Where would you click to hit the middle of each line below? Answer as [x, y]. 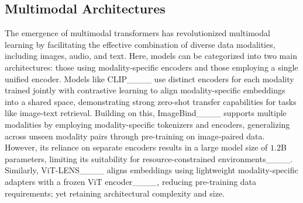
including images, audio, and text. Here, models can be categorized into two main [151, 56]
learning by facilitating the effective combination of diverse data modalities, [140, 44]
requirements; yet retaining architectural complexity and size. [115, 193]
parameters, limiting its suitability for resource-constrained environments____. [149, 158]
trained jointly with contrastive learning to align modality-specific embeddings [145, 90]
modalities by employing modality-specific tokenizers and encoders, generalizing [147, 124]
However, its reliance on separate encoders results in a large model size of [136, 147]
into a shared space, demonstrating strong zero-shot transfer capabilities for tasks [151, 101]
